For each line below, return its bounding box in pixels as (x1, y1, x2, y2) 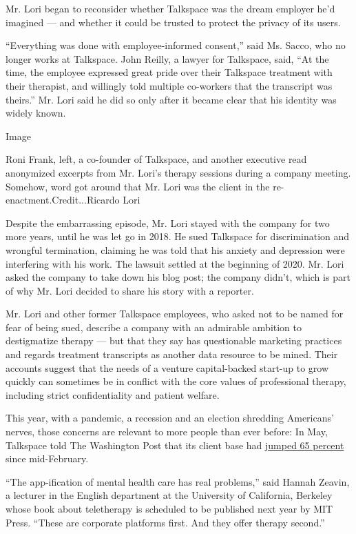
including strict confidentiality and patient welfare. (6, 387, 220, 402)
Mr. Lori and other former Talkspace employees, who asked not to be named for (6, 306, 344, 321)
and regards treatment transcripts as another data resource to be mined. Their (6, 347, 338, 362)
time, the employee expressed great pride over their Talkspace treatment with (6, 65, 333, 79)
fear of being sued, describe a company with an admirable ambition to (6, 319, 302, 334)
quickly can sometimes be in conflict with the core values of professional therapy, (6, 374, 346, 388)
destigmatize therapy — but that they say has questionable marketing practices (6, 333, 342, 348)
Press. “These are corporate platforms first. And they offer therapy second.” (6, 515, 325, 529)
